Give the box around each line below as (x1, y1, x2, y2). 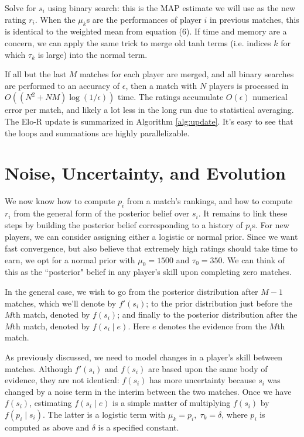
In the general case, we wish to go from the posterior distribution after (5, 285, 258, 298)
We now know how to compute (5, 195, 115, 207)
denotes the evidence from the (159, 319, 267, 332)
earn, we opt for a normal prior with (5, 253, 135, 266)
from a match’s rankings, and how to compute (127, 195, 293, 207)
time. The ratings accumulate (118, 91, 224, 103)
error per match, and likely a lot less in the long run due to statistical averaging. (5, 104, 294, 116)
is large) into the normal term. (37, 48, 148, 60)
